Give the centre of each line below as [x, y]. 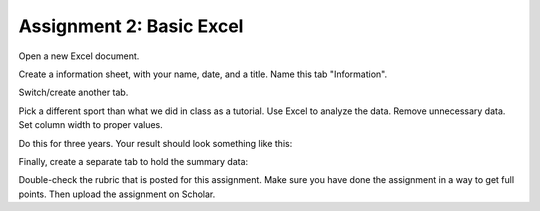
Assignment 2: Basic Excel [131, 26]
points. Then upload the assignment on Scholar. [117, 194]
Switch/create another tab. [73, 92]
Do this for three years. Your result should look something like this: [155, 143]
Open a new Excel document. [79, 56]
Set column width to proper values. [91, 125]
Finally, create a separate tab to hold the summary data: [133, 161]
